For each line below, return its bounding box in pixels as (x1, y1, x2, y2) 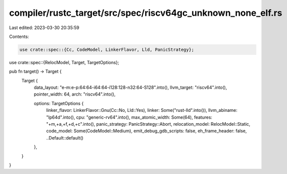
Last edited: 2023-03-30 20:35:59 (9, 25, 80, 31)
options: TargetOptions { (34, 100, 84, 106)
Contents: (9, 34, 29, 39)
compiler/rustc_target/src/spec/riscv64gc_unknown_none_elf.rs (9, 7, 283, 18)
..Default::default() (46, 135, 83, 140)
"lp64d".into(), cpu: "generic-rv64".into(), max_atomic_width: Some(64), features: (46, 114, 212, 120)
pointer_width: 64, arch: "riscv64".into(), (34, 91, 116, 97)
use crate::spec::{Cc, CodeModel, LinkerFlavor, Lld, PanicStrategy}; (19, 47, 195, 52)
